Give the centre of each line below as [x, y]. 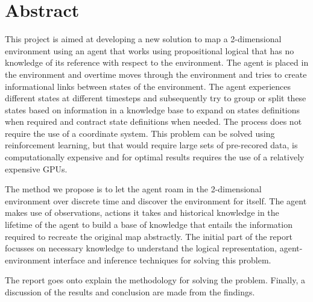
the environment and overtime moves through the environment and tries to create [156, 74]
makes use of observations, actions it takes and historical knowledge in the [142, 212]
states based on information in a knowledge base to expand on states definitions [153, 109]
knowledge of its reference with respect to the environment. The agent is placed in [157, 62]
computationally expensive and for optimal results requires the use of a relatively [155, 157]
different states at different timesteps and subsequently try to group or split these [156, 98]
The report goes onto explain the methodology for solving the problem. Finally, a [155, 280]
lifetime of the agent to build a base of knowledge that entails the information [149, 225]
